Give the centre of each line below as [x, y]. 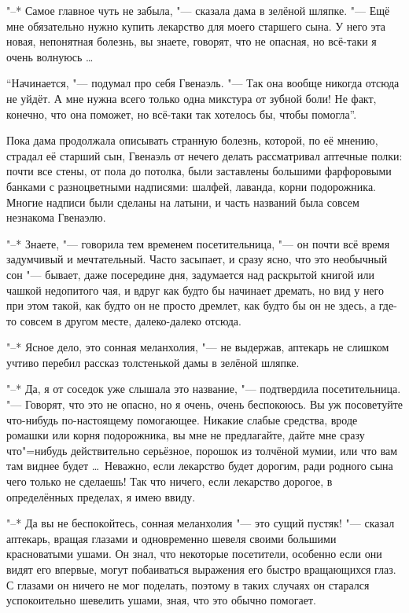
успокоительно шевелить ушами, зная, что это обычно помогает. [161, 600]
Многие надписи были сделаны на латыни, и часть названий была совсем [183, 202]
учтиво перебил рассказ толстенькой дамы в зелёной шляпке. [153, 362]
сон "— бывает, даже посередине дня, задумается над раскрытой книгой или [191, 274]
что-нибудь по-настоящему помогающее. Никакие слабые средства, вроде [182, 419]
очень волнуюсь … [50, 56]
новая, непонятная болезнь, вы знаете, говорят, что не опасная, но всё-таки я [192, 41]
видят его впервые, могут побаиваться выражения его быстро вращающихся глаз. [201, 569]
